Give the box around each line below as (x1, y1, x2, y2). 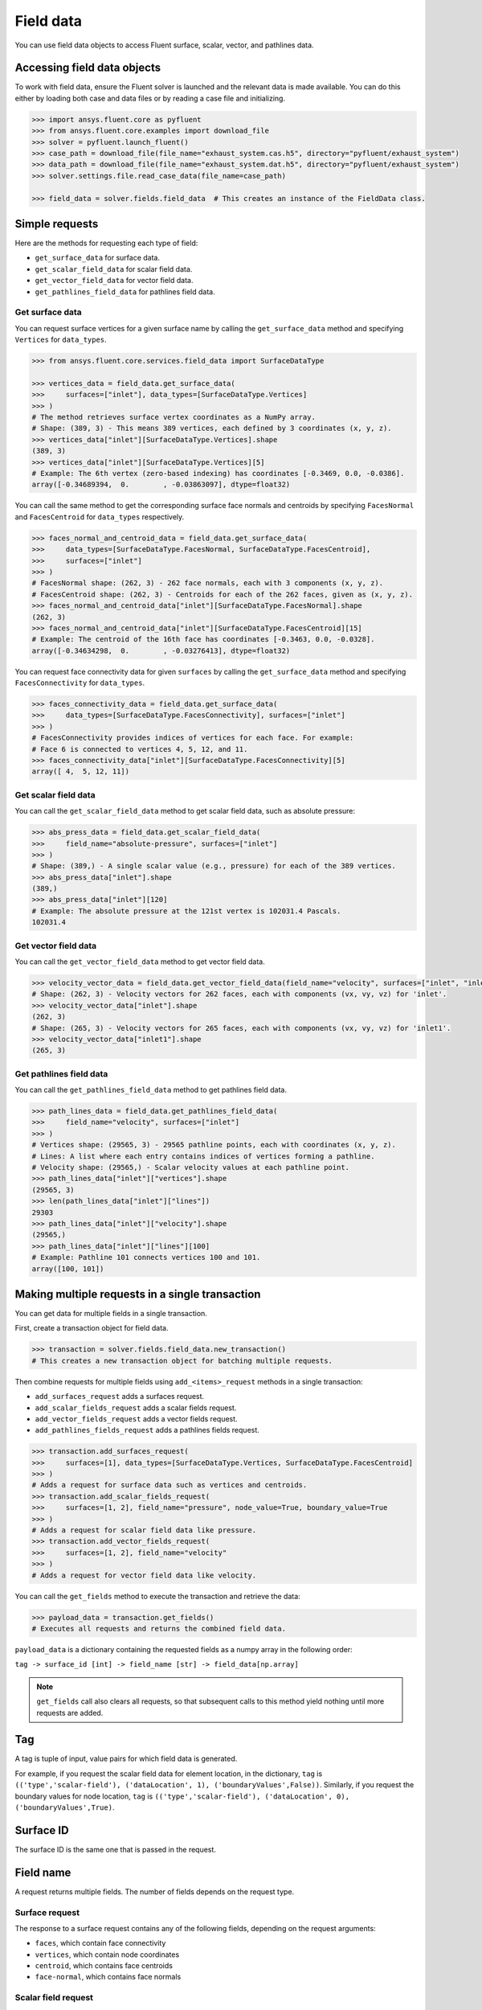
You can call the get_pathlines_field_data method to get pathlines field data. (14, 1085, 287, 1095)
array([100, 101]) (31, 1264, 104, 1274)
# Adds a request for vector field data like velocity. (31, 1570, 257, 1580)
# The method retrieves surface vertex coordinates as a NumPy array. (31, 412, 317, 422)
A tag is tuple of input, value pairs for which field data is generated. (14, 1754, 238, 1764)
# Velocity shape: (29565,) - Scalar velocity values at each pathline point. (31, 1163, 349, 1171)
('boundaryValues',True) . (14, 1802, 115, 1812)
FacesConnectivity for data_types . (14, 678, 145, 687)
